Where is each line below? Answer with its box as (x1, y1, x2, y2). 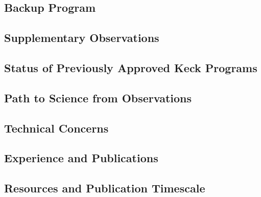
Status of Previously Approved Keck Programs (4, 59, 257, 75)
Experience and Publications (4, 150, 158, 166)
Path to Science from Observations (4, 90, 192, 105)
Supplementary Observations (4, 30, 159, 46)
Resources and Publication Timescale (4, 180, 205, 196)
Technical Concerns (4, 120, 109, 136)
